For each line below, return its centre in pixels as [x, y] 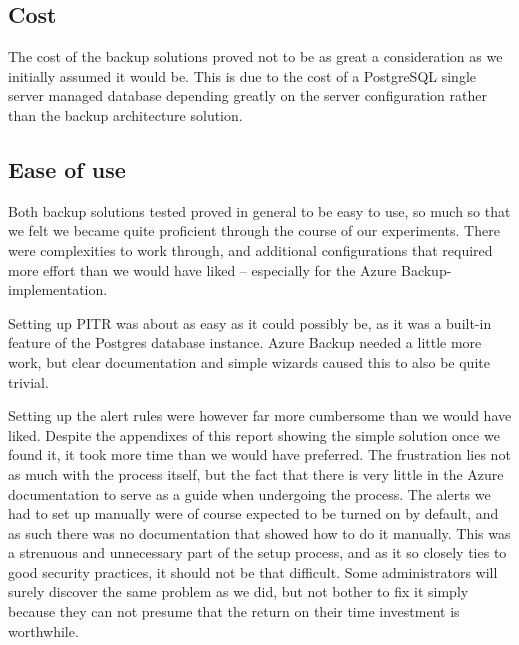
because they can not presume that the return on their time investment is [234, 611]
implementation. [58, 289]
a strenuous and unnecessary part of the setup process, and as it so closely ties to [257, 552]
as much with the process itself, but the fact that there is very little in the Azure [256, 473]
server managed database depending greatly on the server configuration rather [247, 95]
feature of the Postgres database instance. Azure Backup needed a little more [245, 342]
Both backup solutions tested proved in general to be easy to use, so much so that [259, 210]
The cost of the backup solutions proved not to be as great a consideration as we [255, 56]
